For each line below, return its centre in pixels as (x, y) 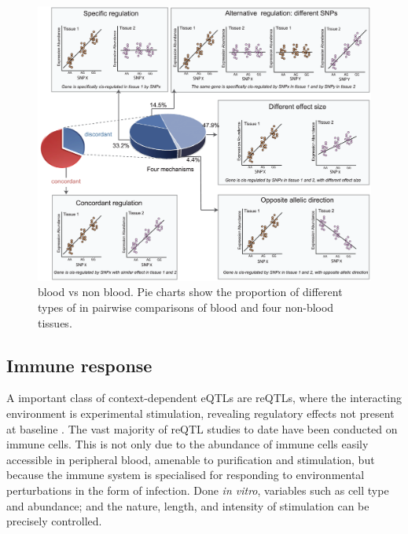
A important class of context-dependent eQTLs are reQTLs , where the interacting (204, 398)
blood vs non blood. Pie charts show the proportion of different (190, 292)
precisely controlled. (54, 521)
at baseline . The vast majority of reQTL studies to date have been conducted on (202, 428)
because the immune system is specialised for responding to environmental (186, 475)
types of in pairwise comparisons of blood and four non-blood (186, 307)
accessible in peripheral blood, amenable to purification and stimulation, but (191, 459)
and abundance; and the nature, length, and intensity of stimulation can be (188, 505)
